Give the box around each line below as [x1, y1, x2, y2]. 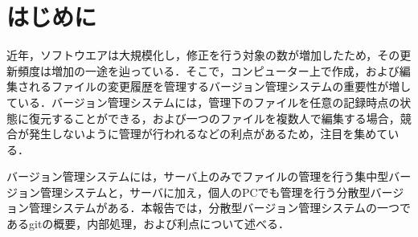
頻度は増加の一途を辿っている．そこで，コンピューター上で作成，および [17, 62, 400, 79]
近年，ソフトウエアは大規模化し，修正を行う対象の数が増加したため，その [6, 47, 400, 63]
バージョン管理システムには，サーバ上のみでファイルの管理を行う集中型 [6, 168, 389, 185]
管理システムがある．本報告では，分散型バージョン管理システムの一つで [28, 199, 411, 216]
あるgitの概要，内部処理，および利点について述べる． [6, 215, 289, 232]
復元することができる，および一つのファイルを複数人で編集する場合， [28, 109, 400, 126]
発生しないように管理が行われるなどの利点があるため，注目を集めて [28, 125, 388, 142]
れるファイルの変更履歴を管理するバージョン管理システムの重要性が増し [28, 78, 412, 95]
